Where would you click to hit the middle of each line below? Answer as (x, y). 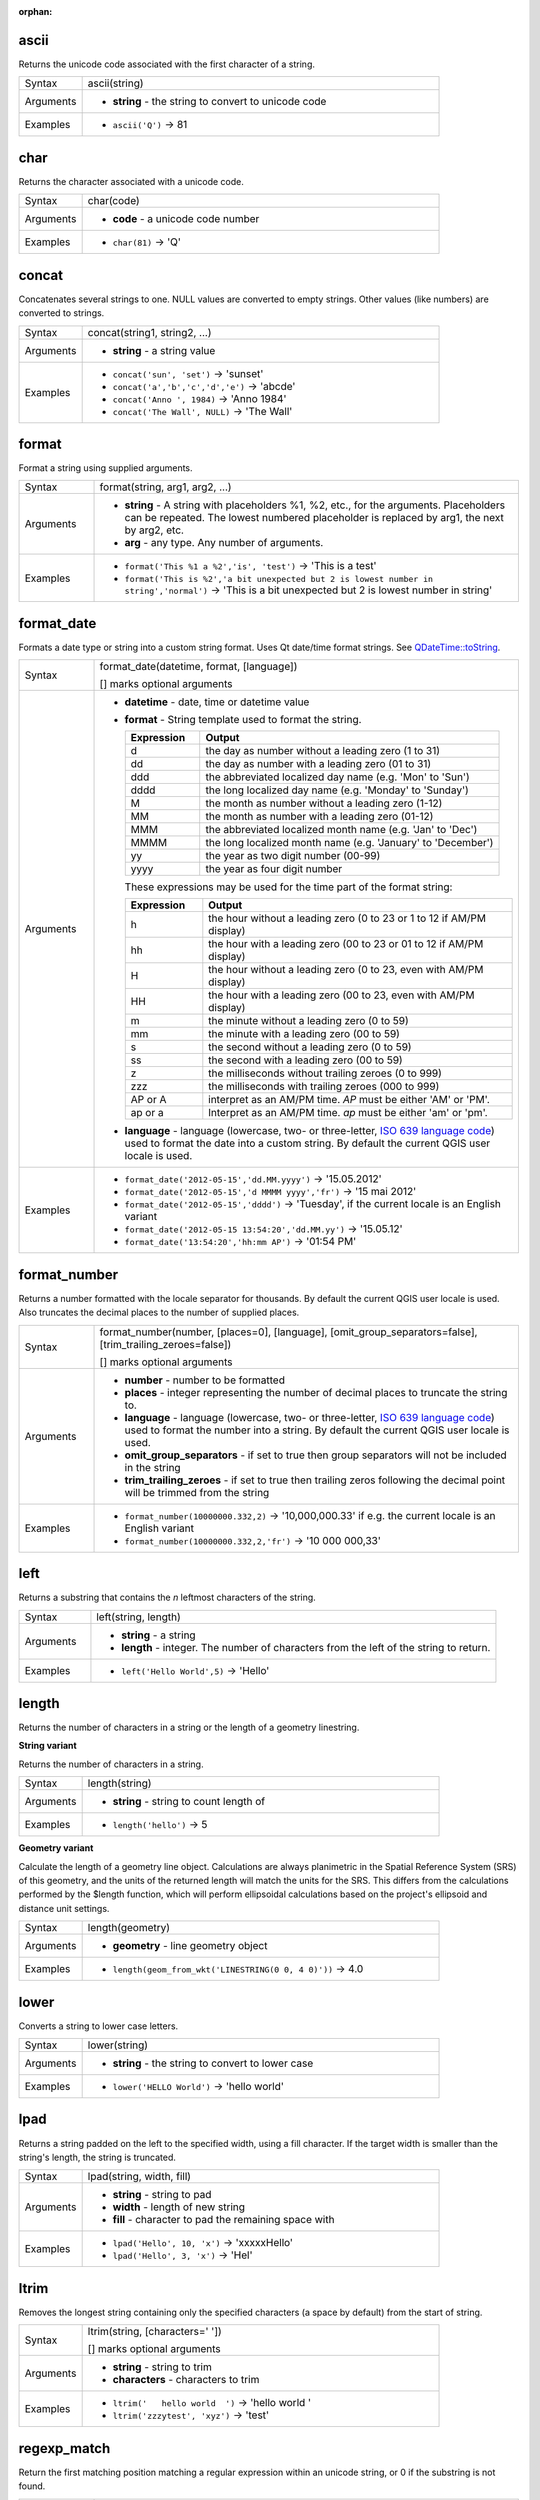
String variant (47, 1746)
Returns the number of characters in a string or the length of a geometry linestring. (189, 1727)
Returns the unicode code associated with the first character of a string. (166, 64)
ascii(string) (115, 83)
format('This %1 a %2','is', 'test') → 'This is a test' (250, 566)
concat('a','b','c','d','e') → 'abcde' (204, 386)
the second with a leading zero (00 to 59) (306, 1060)
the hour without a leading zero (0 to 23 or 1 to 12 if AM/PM (347, 918)
